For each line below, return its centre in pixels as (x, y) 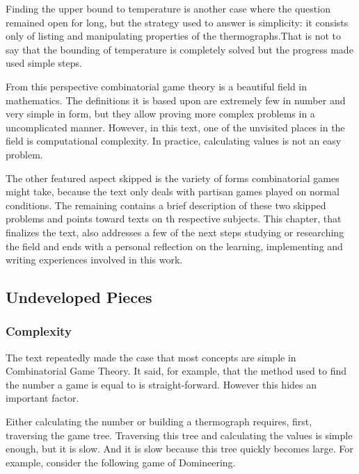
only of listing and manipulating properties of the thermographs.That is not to (173, 36)
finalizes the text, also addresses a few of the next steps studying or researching (175, 232)
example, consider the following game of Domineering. (121, 462)
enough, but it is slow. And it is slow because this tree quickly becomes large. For (179, 449)
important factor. (42, 398)
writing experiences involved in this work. (94, 260)
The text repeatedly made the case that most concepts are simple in (151, 357)
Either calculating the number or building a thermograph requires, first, (159, 422)
